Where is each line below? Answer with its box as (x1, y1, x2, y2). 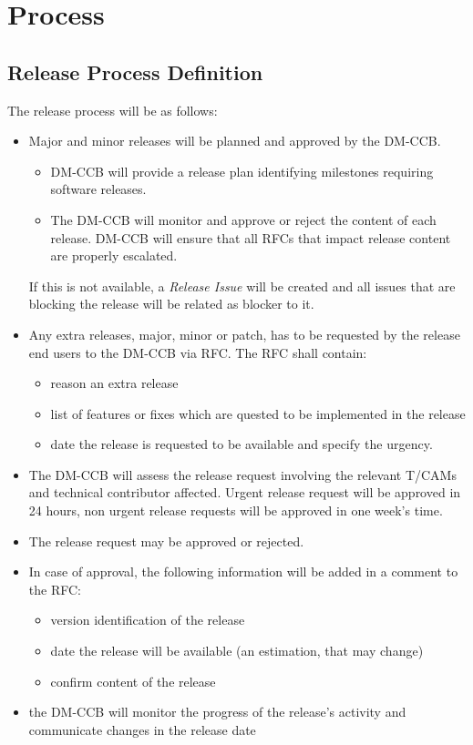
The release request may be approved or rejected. (28, 531, 304, 550)
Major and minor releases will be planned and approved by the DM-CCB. (28, 131, 441, 150)
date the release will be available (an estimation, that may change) (50, 641, 424, 660)
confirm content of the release (50, 671, 216, 690)
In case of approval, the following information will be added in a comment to (28, 562, 458, 581)
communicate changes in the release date (28, 719, 256, 739)
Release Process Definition (7, 57, 263, 86)
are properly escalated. (50, 246, 178, 265)
